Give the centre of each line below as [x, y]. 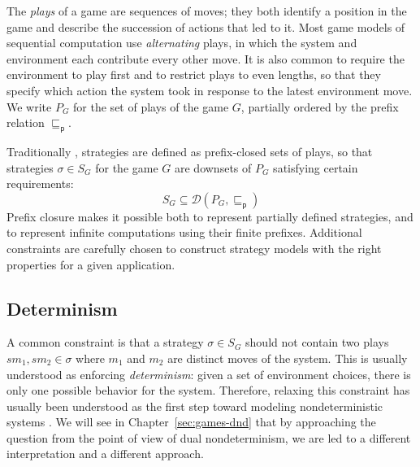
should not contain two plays [317, 342]
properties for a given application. [91, 264]
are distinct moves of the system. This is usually [288, 358]
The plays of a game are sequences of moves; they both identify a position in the [207, 11]
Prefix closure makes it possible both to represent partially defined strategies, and [210, 216]
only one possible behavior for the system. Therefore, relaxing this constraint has [208, 390]
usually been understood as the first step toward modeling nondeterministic [195, 406]
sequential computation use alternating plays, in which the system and [182, 43]
